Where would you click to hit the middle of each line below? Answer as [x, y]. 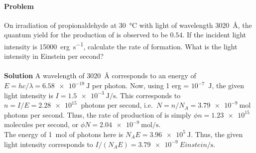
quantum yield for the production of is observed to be [86, 35]
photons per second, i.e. [117, 105]
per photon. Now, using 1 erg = [140, 85]
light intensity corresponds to [49, 144]
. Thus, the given [217, 134]
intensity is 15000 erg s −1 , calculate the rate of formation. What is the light [121, 45]
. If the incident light [214, 35]
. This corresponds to [148, 95]
